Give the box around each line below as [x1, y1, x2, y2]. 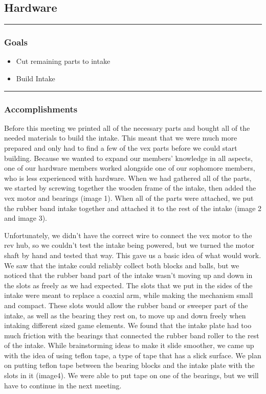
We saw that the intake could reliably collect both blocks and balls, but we [4, 260, 239, 270]
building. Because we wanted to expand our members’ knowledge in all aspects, [4, 152, 253, 163]
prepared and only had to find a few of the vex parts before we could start [4, 143, 237, 153]
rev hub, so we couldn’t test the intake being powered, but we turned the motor [4, 240, 255, 250]
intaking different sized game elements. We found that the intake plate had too [4, 320, 252, 331]
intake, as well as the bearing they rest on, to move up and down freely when [4, 310, 246, 320]
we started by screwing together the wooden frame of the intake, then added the [4, 182, 256, 193]
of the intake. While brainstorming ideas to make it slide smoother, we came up [4, 340, 254, 351]
